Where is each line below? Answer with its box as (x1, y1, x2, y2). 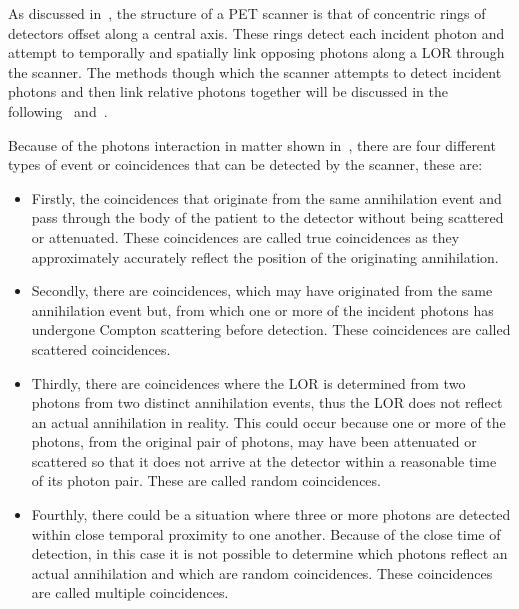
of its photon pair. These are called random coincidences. (31, 470, 381, 491)
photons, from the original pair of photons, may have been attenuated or (31, 431, 477, 452)
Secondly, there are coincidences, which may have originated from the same (31, 280, 493, 301)
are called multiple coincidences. (31, 582, 229, 603)
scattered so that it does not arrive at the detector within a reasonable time (31, 450, 497, 471)
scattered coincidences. (31, 338, 171, 359)
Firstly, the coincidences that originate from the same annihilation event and (31, 187, 502, 208)
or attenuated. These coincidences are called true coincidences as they (31, 226, 460, 247)
